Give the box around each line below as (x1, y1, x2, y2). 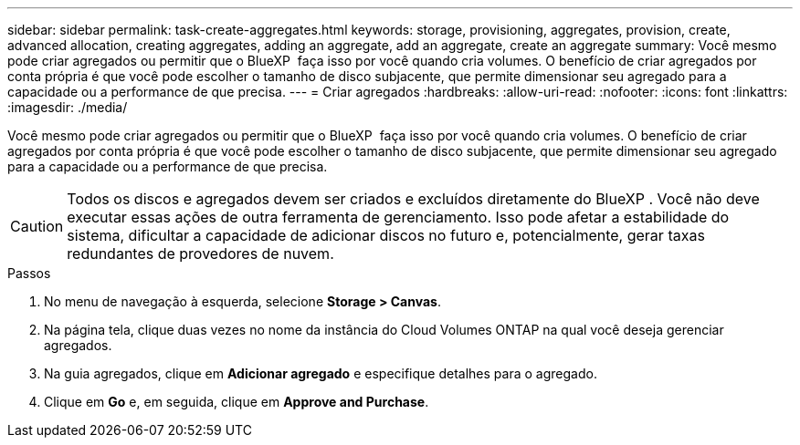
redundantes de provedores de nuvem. (67, 244, 334, 263)
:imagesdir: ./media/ (7, 99, 128, 115)
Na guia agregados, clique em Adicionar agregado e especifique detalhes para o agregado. (44, 366, 597, 381)
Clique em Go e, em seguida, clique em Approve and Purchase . (44, 394, 429, 409)
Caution (10, 217, 64, 235)
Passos (7, 265, 51, 281)
